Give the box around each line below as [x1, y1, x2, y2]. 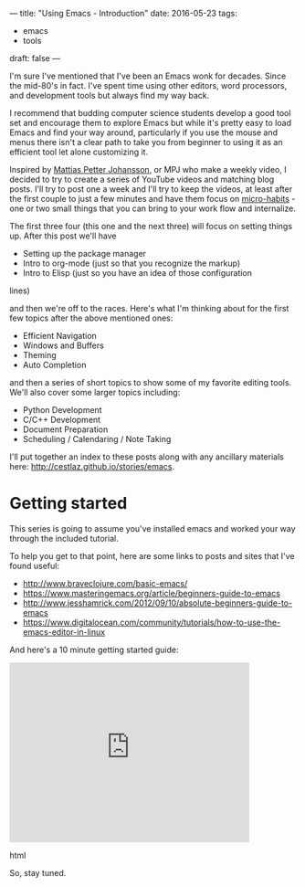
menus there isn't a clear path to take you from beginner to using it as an [9, 137, 283, 147]
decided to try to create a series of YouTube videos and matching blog [9, 174, 275, 185]
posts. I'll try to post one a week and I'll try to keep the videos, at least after [9, 184, 293, 195]
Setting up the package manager [22, 248, 147, 259]
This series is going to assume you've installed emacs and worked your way [9, 523, 296, 533]
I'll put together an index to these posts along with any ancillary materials [9, 451, 285, 462]
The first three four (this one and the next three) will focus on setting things [9, 221, 293, 231]
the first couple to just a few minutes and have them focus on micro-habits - [9, 194, 296, 204]
